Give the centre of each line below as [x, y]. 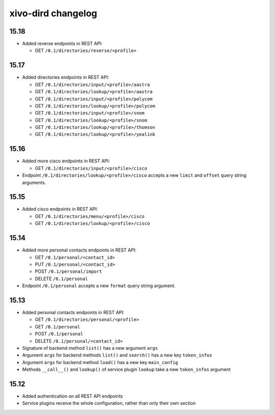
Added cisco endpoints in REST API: [60, 209]
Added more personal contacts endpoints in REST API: [79, 250]
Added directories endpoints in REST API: [66, 77]
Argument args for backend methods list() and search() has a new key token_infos [117, 355]
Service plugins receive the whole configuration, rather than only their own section [109, 403]
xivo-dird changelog [53, 13]
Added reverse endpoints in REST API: [62, 44]
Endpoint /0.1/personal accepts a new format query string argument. [99, 286]
